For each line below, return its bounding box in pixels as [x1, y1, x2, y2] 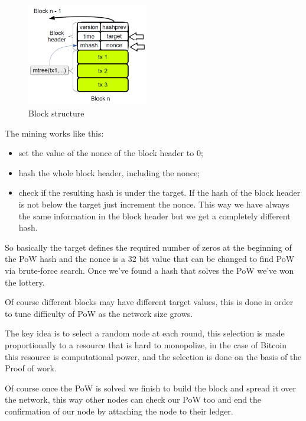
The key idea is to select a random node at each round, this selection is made [5, 327, 285, 339]
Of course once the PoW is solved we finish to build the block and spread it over [5, 381, 297, 394]
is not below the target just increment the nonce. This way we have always [18, 197, 289, 210]
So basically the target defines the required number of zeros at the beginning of [5, 241, 292, 253]
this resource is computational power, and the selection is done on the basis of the [5, 350, 302, 362]
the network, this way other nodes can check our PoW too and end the [5, 393, 262, 406]
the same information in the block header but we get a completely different [18, 209, 291, 222]
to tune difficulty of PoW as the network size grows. [5, 307, 193, 319]
